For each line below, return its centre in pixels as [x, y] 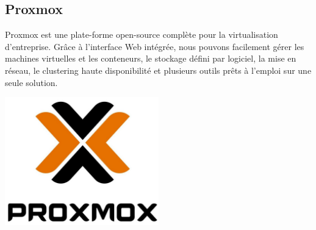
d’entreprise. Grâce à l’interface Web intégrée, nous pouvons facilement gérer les [155, 46]
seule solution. [31, 82]
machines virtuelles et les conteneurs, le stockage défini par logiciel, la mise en [151, 58]
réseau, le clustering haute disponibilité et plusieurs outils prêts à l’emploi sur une [158, 70]
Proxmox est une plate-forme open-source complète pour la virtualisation [142, 34]
